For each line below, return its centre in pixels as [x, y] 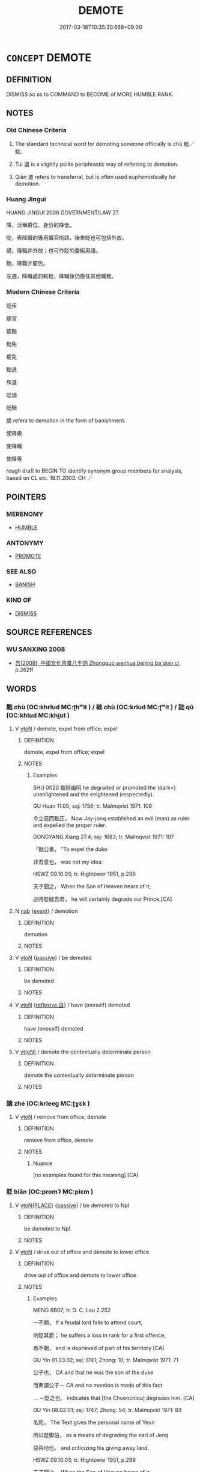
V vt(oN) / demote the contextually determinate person [83, 1052]
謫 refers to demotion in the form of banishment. [66, 420]
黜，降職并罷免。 [27, 263]
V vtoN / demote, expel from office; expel [66, 728]
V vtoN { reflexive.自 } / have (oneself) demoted [72, 1005]
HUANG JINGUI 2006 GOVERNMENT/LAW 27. [63, 212]
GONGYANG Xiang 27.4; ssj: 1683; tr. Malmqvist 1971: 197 [103, 837]
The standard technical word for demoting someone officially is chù [98, 144]
